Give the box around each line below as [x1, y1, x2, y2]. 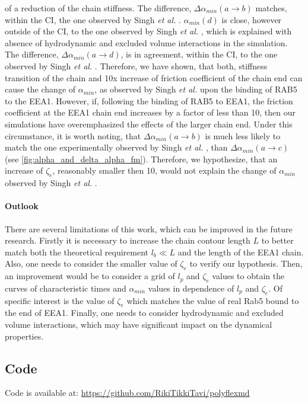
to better [261, 234, 294, 247]
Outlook [5, 200, 39, 212]
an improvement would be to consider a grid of [5, 270, 175, 282]
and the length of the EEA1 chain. [177, 245, 304, 258]
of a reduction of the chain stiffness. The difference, [5, 2, 192, 14]
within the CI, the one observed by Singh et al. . [5, 13, 181, 25]
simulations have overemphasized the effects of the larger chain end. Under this [5, 117, 293, 130]
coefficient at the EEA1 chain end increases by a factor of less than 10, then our [5, 106, 296, 119]
